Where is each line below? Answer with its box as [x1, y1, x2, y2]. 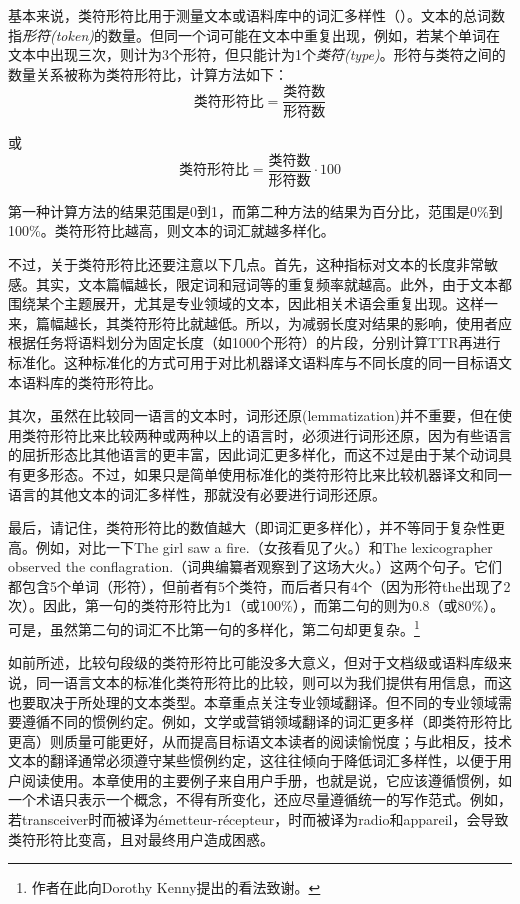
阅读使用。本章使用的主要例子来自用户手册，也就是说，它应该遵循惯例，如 [21, 769, 512, 790]
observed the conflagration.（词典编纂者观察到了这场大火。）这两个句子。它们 [8, 556, 503, 577]
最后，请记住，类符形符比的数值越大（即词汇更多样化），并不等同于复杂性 [8, 517, 491, 538]
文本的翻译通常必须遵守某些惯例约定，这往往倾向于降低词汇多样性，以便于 [8, 750, 498, 771]
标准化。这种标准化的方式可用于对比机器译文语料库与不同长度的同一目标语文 [8, 351, 512, 372]
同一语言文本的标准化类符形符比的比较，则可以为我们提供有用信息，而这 [35, 671, 512, 692]
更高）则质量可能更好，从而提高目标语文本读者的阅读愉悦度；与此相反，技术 [8, 730, 512, 751]
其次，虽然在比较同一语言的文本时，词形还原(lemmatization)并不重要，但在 [8, 405, 498, 426]
